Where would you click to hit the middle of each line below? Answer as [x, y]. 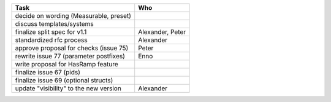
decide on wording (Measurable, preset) [73, 16]
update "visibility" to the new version [68, 88]
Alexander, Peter [162, 32]
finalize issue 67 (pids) [48, 72]
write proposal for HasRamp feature [67, 64]
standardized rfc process [51, 40]
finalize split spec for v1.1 [51, 32]
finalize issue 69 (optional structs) [64, 80]
